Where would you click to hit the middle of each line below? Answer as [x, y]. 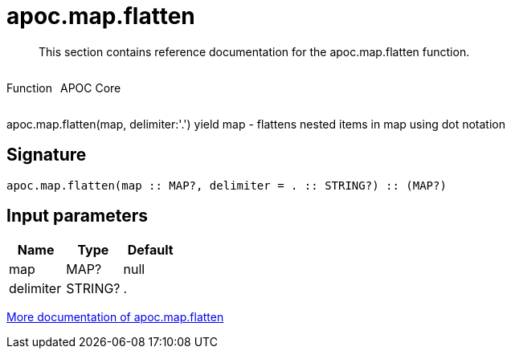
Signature [47, 155]
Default [150, 250]
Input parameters [78, 216]
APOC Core [90, 88]
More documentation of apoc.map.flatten [115, 317]
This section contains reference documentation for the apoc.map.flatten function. [254, 51]
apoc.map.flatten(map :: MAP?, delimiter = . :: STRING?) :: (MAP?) [227, 185]
